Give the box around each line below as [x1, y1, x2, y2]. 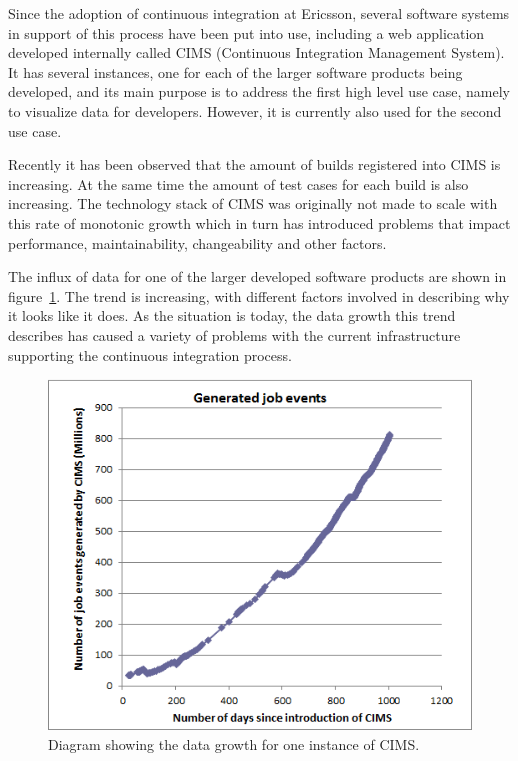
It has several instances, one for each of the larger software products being [8, 61, 463, 82]
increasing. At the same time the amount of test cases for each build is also [8, 173, 469, 194]
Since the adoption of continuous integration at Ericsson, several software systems [8, 3, 510, 23]
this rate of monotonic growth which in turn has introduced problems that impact [8, 212, 511, 233]
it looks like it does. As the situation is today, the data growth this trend [8, 305, 456, 326]
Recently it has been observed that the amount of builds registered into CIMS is [8, 154, 501, 175]
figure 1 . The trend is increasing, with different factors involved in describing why [8, 285, 510, 306]
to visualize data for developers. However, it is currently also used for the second [8, 100, 502, 121]
